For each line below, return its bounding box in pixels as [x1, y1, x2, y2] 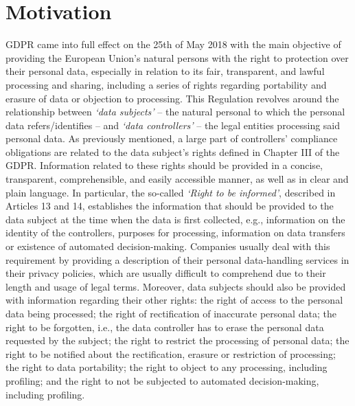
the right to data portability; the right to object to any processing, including [5, 360, 328, 374]
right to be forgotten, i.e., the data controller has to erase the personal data [5, 319, 324, 334]
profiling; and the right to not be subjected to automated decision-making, [5, 373, 319, 387]
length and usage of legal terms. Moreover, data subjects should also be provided [5, 279, 346, 293]
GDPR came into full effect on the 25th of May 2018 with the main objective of [5, 37, 341, 52]
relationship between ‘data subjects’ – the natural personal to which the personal [5, 104, 345, 119]
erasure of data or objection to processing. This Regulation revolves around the [5, 91, 339, 105]
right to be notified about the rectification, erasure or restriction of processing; [5, 346, 336, 361]
